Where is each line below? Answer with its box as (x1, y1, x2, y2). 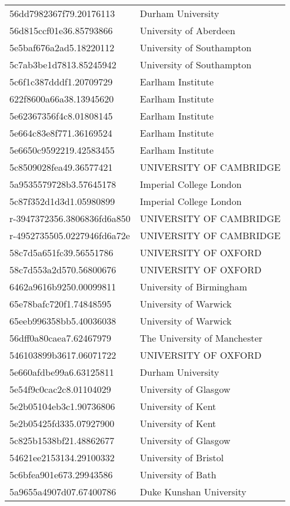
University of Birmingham (139, 280, 248, 293)
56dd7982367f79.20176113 (9, 6, 115, 20)
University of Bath (139, 468, 216, 481)
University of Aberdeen (139, 24, 235, 37)
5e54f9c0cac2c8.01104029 (9, 382, 111, 396)
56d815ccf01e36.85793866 (9, 24, 113, 37)
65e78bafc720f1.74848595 (9, 297, 112, 310)
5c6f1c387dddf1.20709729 (9, 75, 113, 88)
